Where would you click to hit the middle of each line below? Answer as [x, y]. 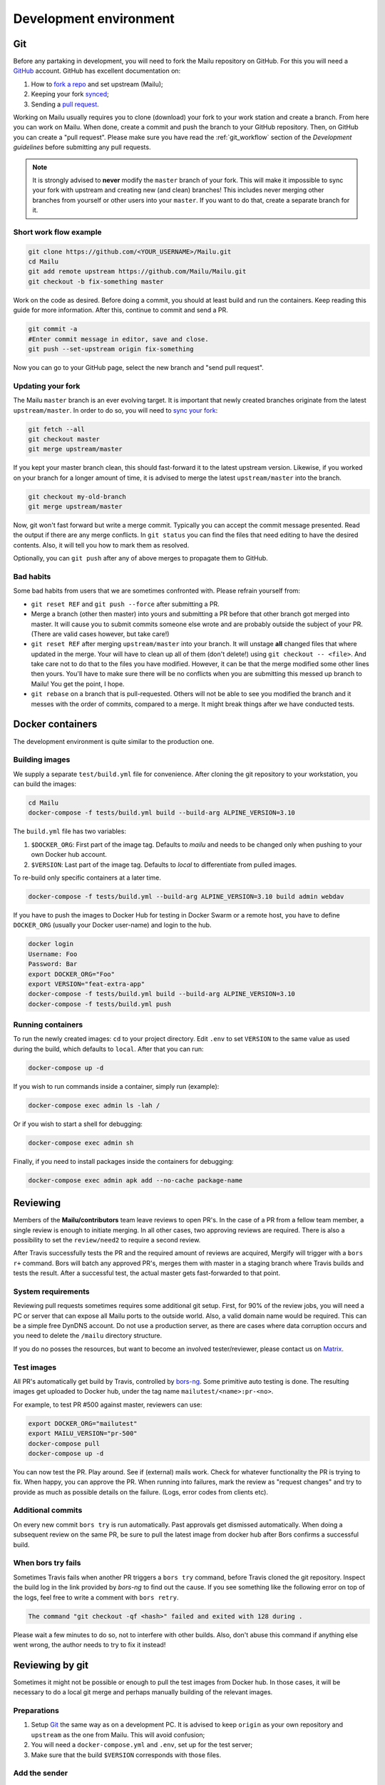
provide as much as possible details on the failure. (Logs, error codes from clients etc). [141, 1492]
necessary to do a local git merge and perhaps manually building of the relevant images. [143, 1692]
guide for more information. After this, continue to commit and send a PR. [120, 310]
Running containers [48, 1025]
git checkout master [64, 439]
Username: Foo [53, 954]
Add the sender [40, 1773]
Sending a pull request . [65, 104]
